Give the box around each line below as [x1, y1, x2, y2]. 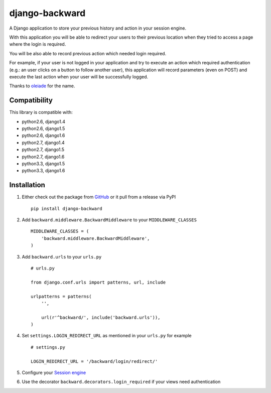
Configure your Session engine [22, 369, 86, 376]
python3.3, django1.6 [22, 168, 65, 174]
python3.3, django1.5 [22, 161, 65, 167]
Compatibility [9, 96, 53, 105]
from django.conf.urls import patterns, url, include [31, 279, 166, 285]
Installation [9, 181, 45, 189]
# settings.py [31, 344, 65, 350]
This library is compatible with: [9, 109, 73, 115]
